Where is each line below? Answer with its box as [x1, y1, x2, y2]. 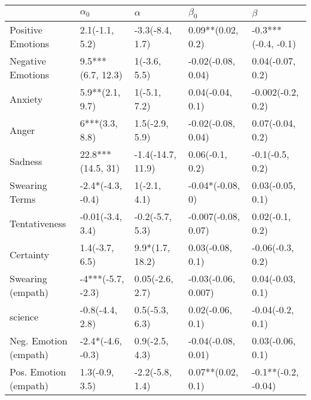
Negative [10, 54, 46, 68]
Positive [10, 23, 42, 37]
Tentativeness [10, 216, 66, 230]
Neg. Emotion [10, 334, 68, 348]
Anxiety [10, 91, 43, 106]
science [10, 309, 39, 323]
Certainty [10, 247, 50, 261]
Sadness [10, 154, 42, 168]
